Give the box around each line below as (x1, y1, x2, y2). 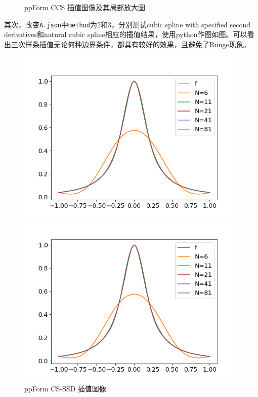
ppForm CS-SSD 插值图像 (24, 383, 106, 393)
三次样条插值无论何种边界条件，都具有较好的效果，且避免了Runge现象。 (11, 39, 250, 49)
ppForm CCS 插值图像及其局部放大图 (24, 2, 146, 12)
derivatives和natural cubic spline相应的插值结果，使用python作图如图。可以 (4, 29, 247, 40)
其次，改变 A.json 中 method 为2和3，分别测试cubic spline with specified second (4, 19, 251, 29)
